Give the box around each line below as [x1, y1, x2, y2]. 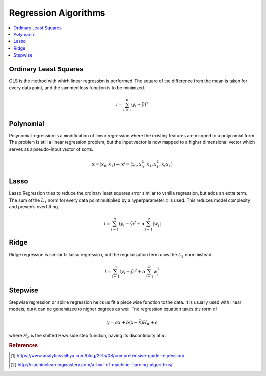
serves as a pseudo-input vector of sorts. [9, 146, 94, 152]
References [9, 342, 38, 349]
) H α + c [141, 319, 158, 326]
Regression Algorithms [9, 7, 105, 18]
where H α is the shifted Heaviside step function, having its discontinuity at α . [9, 332, 166, 340]
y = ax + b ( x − [107, 319, 138, 325]
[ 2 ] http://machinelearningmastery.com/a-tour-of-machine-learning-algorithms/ [10, 362, 173, 368]
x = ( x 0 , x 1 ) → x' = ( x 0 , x [92, 161, 142, 168]
